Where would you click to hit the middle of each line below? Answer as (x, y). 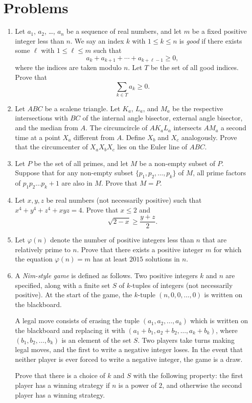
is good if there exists (211, 40)
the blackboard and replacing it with (70, 330)
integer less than (39, 40)
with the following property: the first (188, 375)
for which (228, 249)
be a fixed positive (219, 31)
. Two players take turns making (186, 340)
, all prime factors (219, 173)
